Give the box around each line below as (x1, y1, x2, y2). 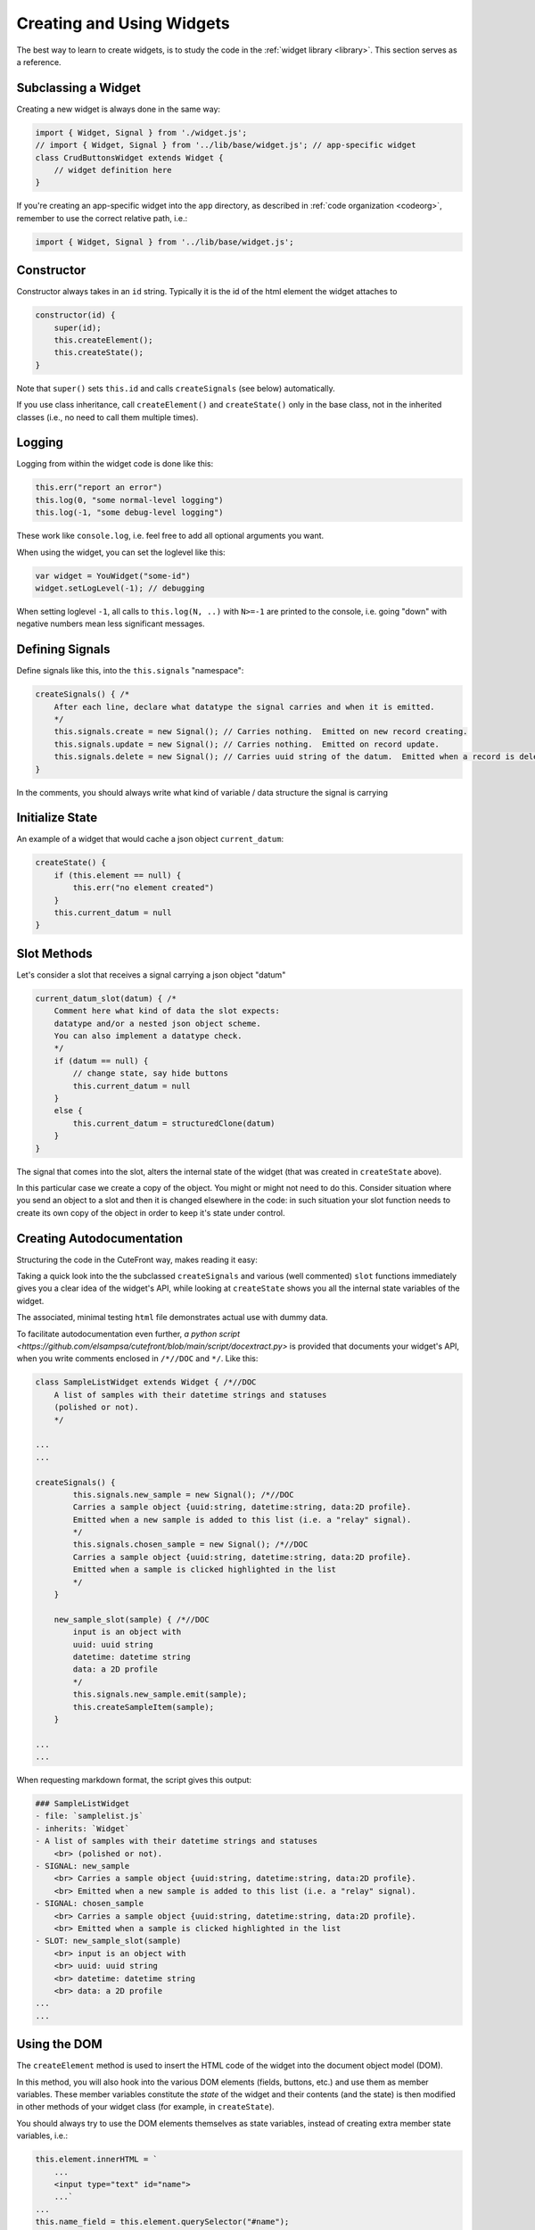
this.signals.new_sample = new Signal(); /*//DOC (72, 1490, 294, 1499)
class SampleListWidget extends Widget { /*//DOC (35, 1377, 257, 1387)
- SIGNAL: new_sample (35, 1861, 130, 1871)
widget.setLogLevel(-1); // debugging (35, 582, 205, 593)
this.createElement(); (53, 335, 153, 345)
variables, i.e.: (16, 2130, 69, 2141)
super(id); (53, 322, 102, 333)
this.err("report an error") (35, 483, 163, 492)
